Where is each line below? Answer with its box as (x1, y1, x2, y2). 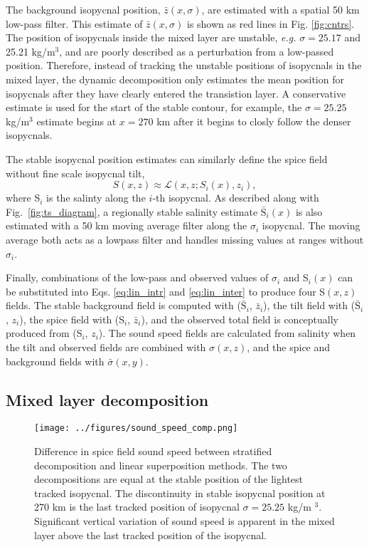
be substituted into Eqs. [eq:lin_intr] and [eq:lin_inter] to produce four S (6, 283, 326, 298)
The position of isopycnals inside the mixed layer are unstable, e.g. (6, 30, 296, 45)
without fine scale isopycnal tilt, (6, 165, 145, 180)
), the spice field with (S (19, 311, 125, 326)
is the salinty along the (46, 190, 146, 205)
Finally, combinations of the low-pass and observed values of (6, 270, 269, 285)
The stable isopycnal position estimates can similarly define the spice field (6, 151, 328, 166)
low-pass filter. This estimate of (6, 16, 143, 31)
